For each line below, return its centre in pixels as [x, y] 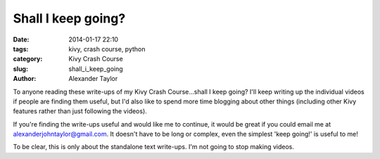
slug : [20, 69]
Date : [21, 39]
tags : [21, 49]
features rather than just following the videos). [80, 111]
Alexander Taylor [93, 79]
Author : [25, 79]
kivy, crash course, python [107, 49]
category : [28, 59]
